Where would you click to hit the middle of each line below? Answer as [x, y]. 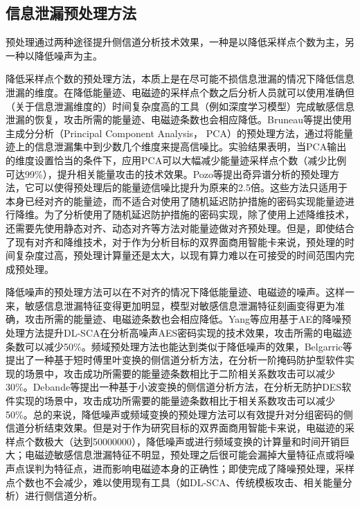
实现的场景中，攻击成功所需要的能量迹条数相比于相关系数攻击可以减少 [175, 401]
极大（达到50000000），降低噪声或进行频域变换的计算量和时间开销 [192, 441]
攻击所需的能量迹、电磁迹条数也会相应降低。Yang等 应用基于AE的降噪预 [188, 319]
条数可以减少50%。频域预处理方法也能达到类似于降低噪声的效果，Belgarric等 [179, 346]
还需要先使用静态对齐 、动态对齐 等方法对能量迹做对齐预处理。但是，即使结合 [180, 228]
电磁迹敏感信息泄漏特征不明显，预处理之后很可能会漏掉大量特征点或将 [184, 455]
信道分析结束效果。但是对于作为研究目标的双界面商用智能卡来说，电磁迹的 [175, 428]
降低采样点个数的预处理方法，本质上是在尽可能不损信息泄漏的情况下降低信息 [180, 79]
